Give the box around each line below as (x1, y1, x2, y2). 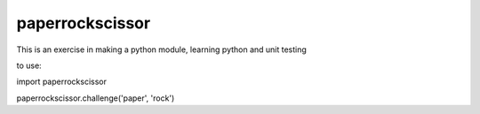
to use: (16, 60, 42, 71)
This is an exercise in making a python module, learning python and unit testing (16, 44, 307, 55)
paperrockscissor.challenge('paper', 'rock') (16, 93, 175, 103)
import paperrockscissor (16, 76, 107, 87)
